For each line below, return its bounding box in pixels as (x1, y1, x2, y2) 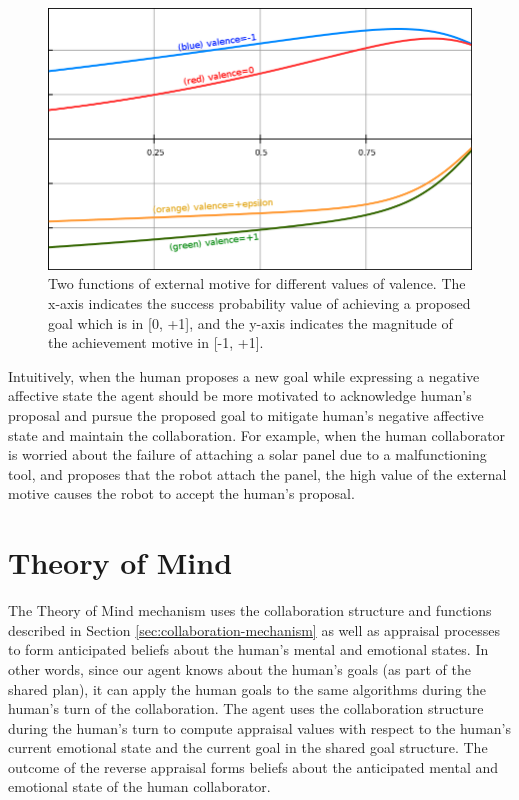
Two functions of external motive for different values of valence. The (48, 273, 466, 294)
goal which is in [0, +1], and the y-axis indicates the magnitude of (48, 312, 453, 333)
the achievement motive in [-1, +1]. (48, 332, 264, 353)
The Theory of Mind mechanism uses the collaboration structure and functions (8, 600, 492, 621)
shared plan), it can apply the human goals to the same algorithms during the (8, 678, 487, 699)
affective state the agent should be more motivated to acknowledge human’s (8, 385, 472, 406)
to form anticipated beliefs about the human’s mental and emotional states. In (8, 639, 489, 660)
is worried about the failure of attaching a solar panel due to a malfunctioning (8, 444, 487, 465)
